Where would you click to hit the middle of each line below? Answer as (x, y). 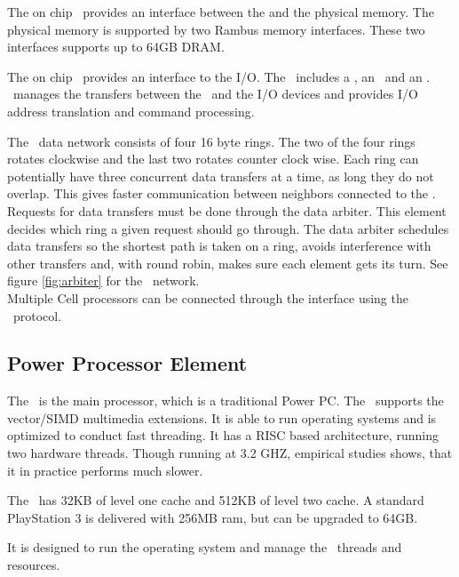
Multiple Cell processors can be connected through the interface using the (208, 297)
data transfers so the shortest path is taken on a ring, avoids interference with (219, 246)
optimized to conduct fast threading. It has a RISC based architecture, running (223, 435)
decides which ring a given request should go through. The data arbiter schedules (228, 228)
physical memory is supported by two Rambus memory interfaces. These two (216, 29)
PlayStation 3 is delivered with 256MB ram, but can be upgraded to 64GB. (213, 517)
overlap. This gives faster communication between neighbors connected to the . (222, 193)
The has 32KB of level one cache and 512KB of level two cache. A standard (216, 500)
